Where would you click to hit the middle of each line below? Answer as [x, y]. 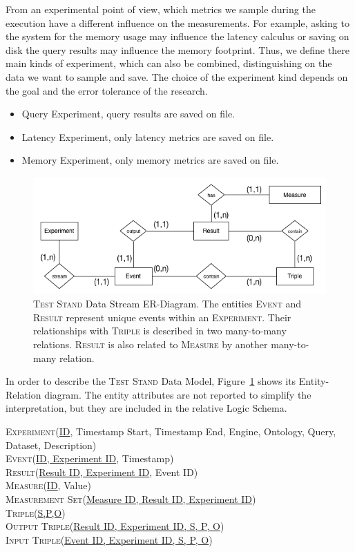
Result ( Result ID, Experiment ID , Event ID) [102, 472]
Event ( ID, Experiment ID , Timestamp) [90, 458]
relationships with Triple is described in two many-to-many [160, 331]
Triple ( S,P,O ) [36, 512]
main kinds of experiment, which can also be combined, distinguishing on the [169, 63]
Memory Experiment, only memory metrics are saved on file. [150, 160]
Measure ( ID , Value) [48, 485]
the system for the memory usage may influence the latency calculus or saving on [177, 36]
